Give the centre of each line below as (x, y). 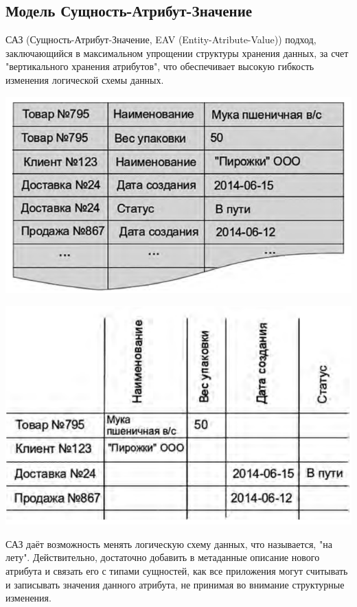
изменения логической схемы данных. (85, 79)
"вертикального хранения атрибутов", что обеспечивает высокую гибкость (160, 66)
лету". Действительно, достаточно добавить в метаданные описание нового (163, 557)
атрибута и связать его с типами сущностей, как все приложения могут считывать (177, 571)
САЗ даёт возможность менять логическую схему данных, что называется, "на (169, 543)
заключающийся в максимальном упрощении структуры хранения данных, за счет (177, 53)
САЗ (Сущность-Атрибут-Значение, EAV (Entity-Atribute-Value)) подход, (161, 39)
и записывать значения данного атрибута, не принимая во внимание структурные (175, 584)
